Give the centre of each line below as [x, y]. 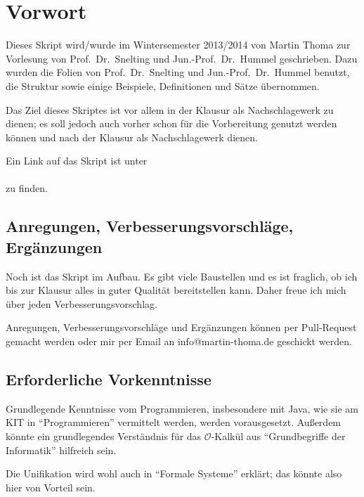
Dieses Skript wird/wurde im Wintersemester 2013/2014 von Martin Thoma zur [178, 45]
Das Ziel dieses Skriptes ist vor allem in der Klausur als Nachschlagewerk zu [170, 109]
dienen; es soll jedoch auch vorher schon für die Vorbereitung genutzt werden [171, 123]
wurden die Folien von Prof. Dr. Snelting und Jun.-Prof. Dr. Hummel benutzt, [178, 72]
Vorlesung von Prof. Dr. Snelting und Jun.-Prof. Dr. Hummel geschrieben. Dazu [182, 58]
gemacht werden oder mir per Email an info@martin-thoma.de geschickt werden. [179, 341]
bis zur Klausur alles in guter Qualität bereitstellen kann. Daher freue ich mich [176, 290]
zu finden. [27, 188]
